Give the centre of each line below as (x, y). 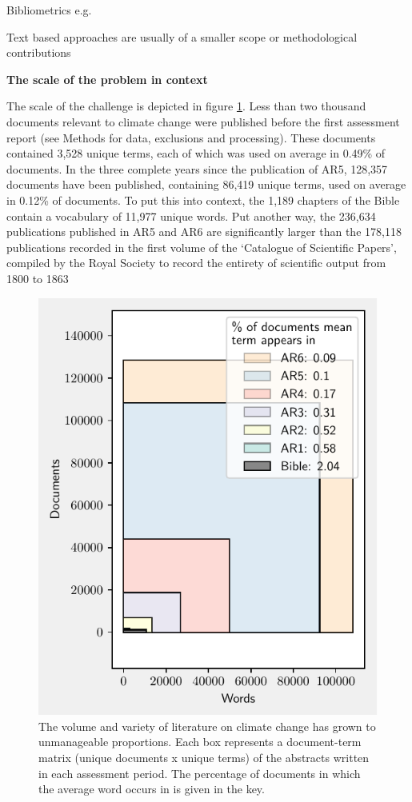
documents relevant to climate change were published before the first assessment (203, 121)
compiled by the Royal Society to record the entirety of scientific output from (196, 263)
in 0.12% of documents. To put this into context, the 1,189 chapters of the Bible (203, 200)
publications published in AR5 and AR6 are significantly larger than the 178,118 (204, 231)
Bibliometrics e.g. (49, 10)
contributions (39, 52)
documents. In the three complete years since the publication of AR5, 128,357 (197, 168)
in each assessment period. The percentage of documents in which (200, 773)
